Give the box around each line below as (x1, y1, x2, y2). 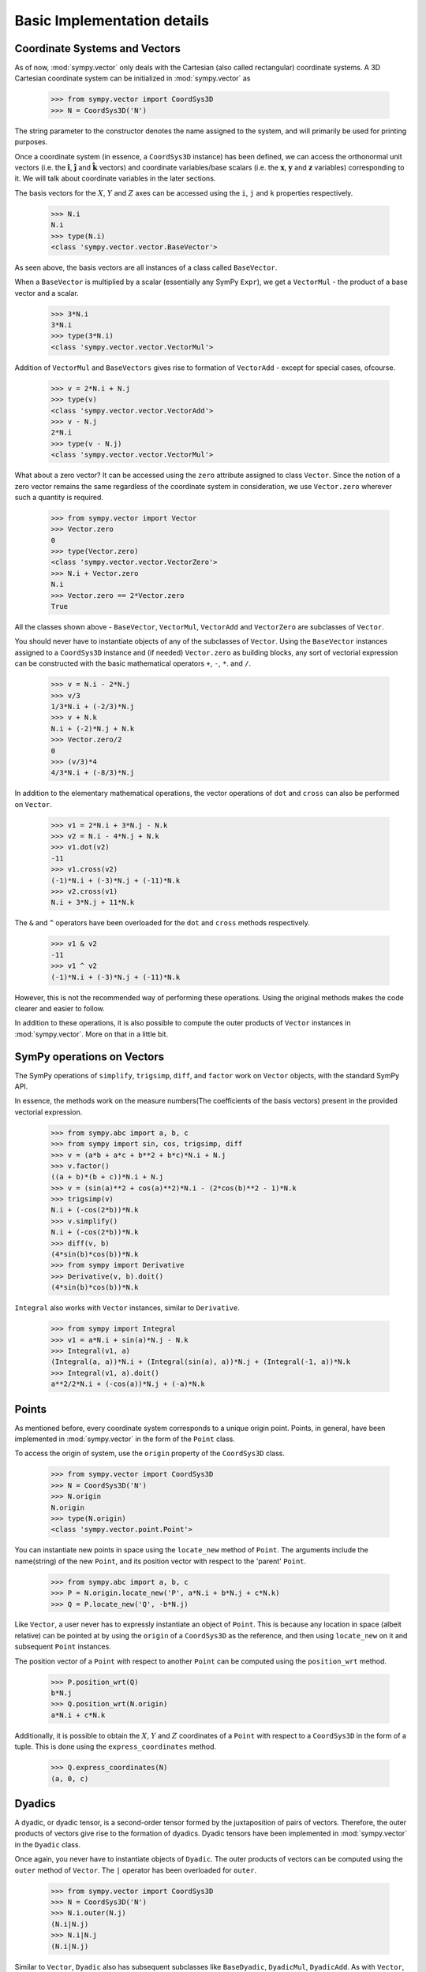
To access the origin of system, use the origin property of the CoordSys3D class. (14, 1448, 286, 1458)
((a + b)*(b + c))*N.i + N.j (50, 1172, 164, 1182)
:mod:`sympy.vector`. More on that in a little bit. (14, 1029, 169, 1039)
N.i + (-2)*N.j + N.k (50, 724, 135, 733)
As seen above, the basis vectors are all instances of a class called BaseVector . (14, 263, 278, 272)
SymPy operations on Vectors (14, 1050, 165, 1063)
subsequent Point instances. (14, 1641, 112, 1652)
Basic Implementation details (14, 12, 209, 29)
